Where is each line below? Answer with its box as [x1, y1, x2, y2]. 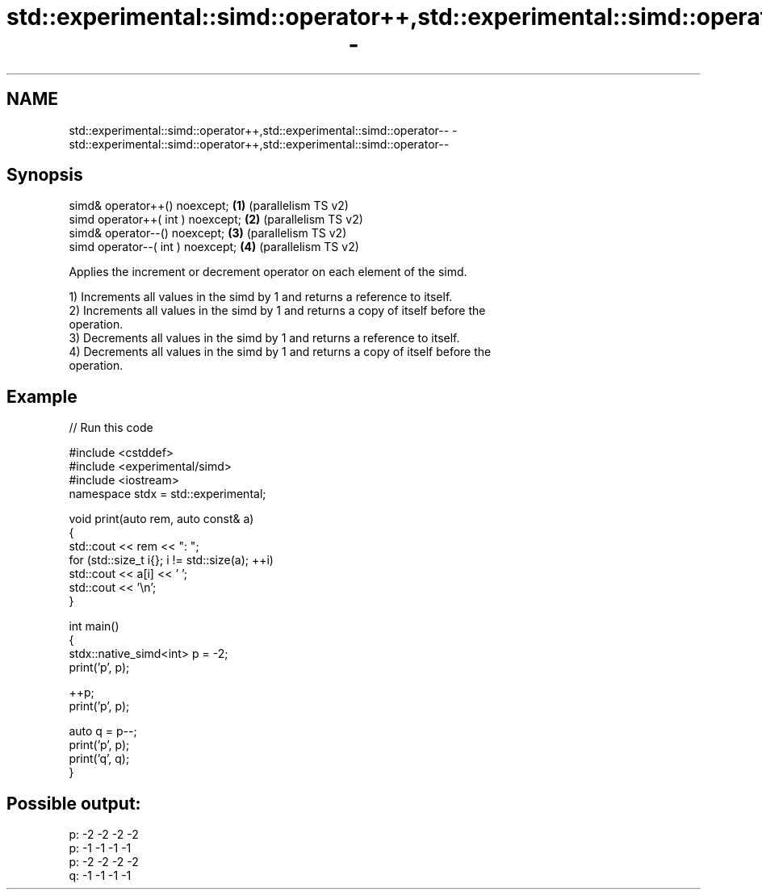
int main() [69, 619, 119, 634]
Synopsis [6, 165, 83, 186]
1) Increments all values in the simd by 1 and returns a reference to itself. [69, 290, 453, 304]
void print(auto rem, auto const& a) [69, 512, 254, 526]
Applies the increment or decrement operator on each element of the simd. [69, 265, 467, 279]
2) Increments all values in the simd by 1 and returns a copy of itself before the [69, 304, 486, 318]
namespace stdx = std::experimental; [69, 487, 266, 501]
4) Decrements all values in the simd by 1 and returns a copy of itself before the [69, 345, 492, 359]
